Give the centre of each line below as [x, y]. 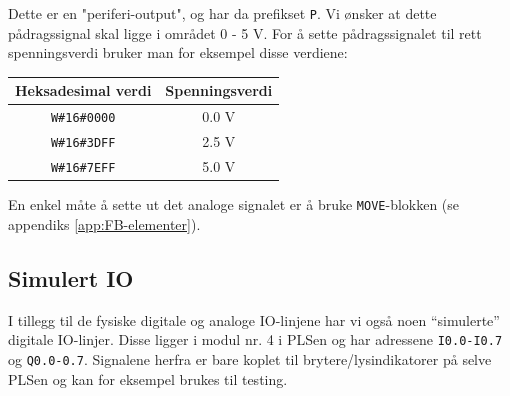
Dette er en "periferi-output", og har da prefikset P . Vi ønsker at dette [222, 13]
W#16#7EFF [83, 168]
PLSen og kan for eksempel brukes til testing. [148, 378]
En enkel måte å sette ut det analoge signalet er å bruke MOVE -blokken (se [234, 204]
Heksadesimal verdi [83, 90]
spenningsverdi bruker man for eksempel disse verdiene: [178, 52]
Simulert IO [71, 277]
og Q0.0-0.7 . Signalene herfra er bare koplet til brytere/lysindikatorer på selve [250, 358]
